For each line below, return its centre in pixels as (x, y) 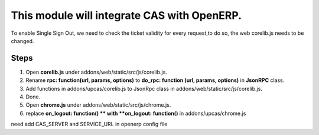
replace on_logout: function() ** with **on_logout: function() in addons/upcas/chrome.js (136, 113)
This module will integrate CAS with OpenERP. (126, 15)
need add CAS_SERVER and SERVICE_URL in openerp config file (89, 124)
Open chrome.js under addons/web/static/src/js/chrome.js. (98, 105)
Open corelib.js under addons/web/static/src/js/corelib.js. (97, 72)
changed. (22, 41)
